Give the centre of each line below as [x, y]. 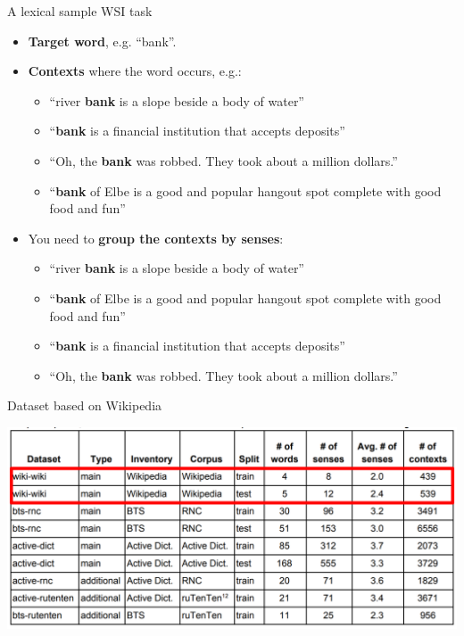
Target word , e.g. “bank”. [102, 41]
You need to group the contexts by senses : [156, 238]
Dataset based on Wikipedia [85, 405]
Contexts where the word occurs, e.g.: [135, 71]
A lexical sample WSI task [80, 11]
